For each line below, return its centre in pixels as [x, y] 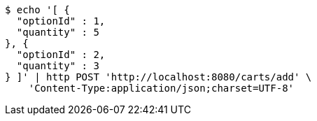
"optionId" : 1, [61, 21]
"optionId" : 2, [61, 55]
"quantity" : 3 [58, 66]
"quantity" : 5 [58, 32]
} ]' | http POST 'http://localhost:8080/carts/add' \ [158, 77]
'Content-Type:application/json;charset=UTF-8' [161, 88]
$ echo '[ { [37, 10]
